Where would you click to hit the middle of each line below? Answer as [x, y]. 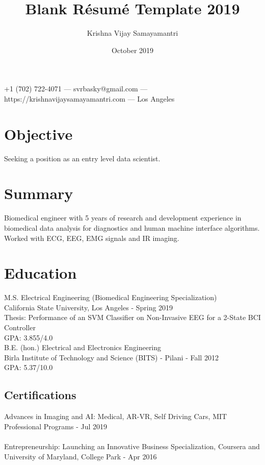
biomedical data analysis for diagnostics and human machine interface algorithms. [132, 227]
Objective [38, 133]
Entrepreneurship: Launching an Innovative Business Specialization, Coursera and [132, 446]
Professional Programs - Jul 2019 [56, 426]
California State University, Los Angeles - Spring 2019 [89, 307]
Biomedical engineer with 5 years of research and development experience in [123, 218]
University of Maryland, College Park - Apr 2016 [81, 456]
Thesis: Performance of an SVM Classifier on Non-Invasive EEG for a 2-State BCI [132, 317]
